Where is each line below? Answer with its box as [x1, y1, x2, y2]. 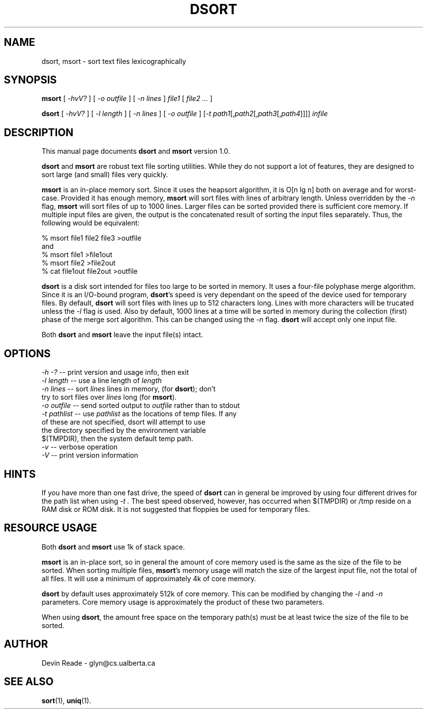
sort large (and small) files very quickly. [41, 170, 168, 179]
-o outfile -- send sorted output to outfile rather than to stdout [41, 401, 240, 410]
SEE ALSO [4, 675, 54, 688]
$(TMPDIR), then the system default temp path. [41, 434, 194, 443]
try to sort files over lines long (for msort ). [41, 393, 177, 402]
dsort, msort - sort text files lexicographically [41, 57, 186, 65]
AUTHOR [4, 638, 48, 651]
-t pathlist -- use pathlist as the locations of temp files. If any [41, 409, 237, 418]
